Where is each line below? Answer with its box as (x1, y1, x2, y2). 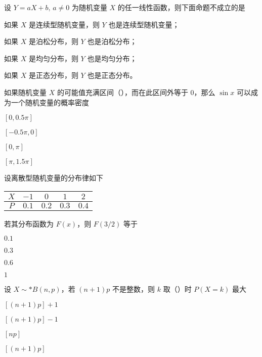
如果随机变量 (4, 86, 47, 97)
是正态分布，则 (28, 70, 78, 80)
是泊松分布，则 (28, 36, 78, 47)
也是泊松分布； (87, 36, 137, 47)
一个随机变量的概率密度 (11, 97, 89, 107)
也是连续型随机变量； (108, 19, 180, 29)
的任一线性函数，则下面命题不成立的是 (117, 2, 245, 12)
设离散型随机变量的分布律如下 (4, 172, 103, 183)
